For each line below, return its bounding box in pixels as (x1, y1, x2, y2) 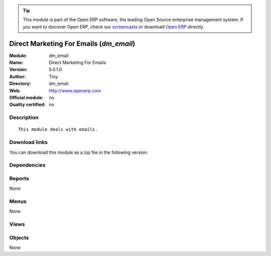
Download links (9, 139, 48, 146)
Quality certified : (9, 102, 46, 108)
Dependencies (9, 162, 46, 169)
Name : (9, 60, 24, 66)
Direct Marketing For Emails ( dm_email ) (9, 39, 135, 48)
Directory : (9, 81, 31, 87)
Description (9, 114, 39, 121)
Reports (9, 175, 30, 182)
